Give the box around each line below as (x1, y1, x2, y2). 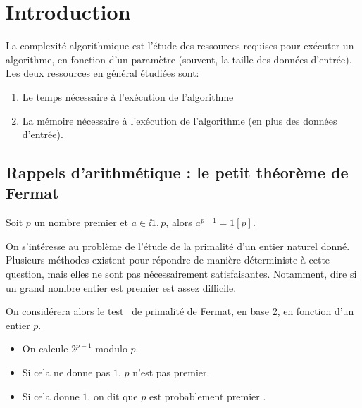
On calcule (22, 341, 68, 356)
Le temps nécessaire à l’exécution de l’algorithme (22, 89, 234, 104)
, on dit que (87, 388, 138, 403)
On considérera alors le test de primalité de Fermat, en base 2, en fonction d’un (6, 304, 354, 319)
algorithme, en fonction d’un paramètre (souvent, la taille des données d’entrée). (6, 51, 352, 66)
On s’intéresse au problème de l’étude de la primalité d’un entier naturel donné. (6, 238, 350, 253)
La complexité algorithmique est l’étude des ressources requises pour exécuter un (6, 38, 354, 53)
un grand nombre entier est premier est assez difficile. (6, 280, 237, 295)
